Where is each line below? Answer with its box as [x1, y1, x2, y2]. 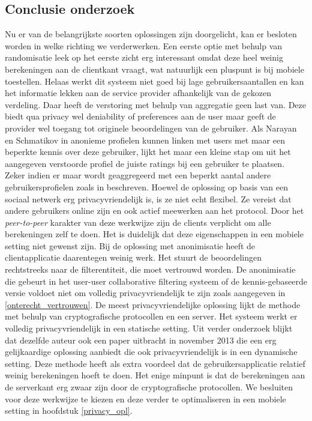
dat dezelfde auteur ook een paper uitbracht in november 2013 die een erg [5, 333, 277, 346]
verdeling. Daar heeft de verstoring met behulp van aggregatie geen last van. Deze [5, 98, 306, 111]
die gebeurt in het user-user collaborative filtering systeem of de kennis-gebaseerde [5, 274, 307, 287]
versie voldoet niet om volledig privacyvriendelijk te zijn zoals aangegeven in [5, 286, 286, 299]
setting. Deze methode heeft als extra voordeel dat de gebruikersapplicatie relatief [5, 357, 305, 369]
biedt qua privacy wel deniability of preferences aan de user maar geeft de [5, 110, 276, 123]
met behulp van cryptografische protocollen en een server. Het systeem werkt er [5, 310, 298, 323]
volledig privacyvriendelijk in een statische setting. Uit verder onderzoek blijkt [5, 322, 293, 335]
